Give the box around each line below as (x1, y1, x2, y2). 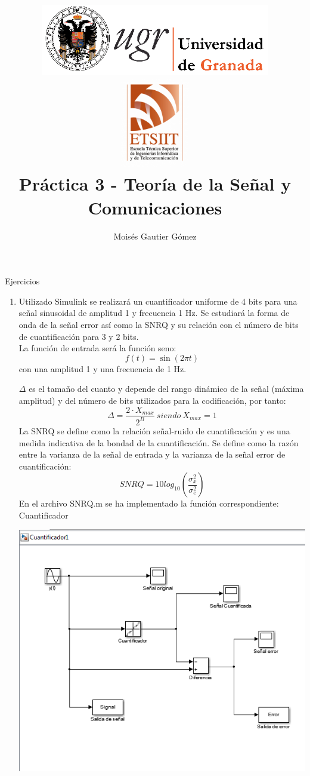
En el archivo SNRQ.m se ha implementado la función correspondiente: (18, 497, 279, 510)
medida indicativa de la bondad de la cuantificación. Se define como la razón (18, 436, 299, 449)
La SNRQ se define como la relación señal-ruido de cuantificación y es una (18, 424, 290, 437)
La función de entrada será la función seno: (18, 342, 176, 354)
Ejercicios (5, 275, 40, 287)
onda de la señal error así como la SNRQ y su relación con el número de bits (18, 318, 299, 330)
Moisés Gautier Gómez (113, 229, 197, 242)
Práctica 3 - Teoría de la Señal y (18, 171, 292, 196)
